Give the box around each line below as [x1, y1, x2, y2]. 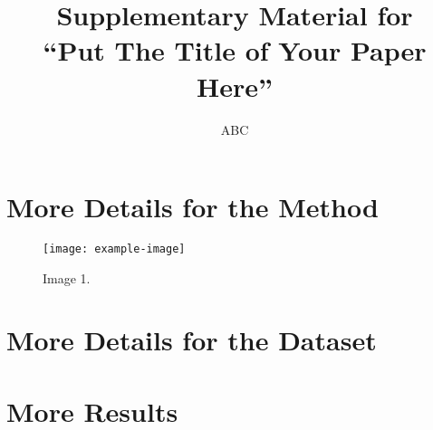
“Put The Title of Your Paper [43, 32, 427, 69]
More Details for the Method [6, 188, 379, 225]
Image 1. [43, 268, 91, 287]
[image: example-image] [43, 243, 186, 256]
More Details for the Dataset [6, 321, 377, 358]
